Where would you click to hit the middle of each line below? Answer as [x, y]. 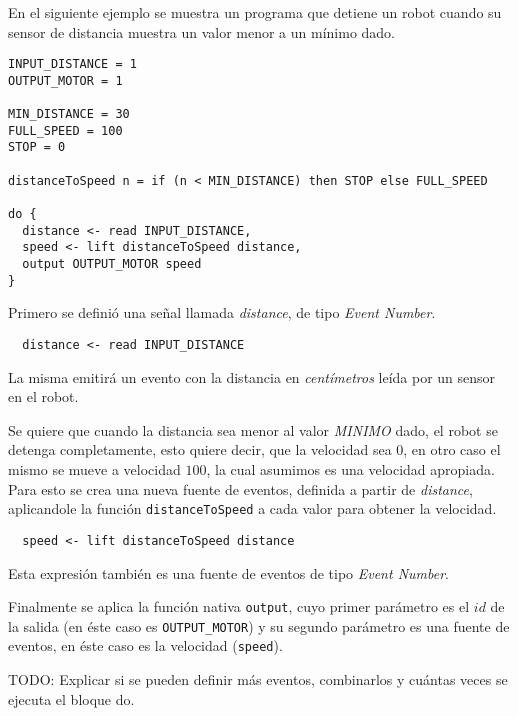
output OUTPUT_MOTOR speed [112, 264]
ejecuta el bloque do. [71, 698]
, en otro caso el [452, 449]
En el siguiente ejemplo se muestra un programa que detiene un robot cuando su [255, 12]
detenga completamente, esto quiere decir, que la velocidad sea [200, 449]
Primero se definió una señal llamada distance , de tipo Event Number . [222, 312]
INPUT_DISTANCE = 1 [72, 64]
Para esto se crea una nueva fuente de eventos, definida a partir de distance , [240, 488]
